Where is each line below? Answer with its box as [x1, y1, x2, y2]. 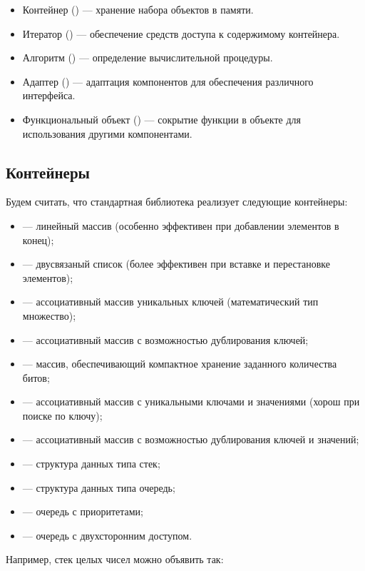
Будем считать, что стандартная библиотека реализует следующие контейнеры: [6, 194, 348, 209]
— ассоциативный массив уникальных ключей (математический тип [22, 294, 319, 309]
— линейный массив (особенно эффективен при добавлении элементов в [22, 218, 339, 233]
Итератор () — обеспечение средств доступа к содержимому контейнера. [22, 26, 340, 41]
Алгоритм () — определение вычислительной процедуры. [22, 50, 273, 65]
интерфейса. [22, 88, 76, 103]
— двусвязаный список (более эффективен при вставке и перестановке [22, 256, 330, 271]
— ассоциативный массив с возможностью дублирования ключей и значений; [22, 432, 359, 447]
